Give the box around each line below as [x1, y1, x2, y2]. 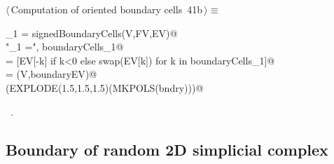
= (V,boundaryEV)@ [6, 67, 97, 81]
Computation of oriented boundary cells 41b [11, 2, 202, 16]
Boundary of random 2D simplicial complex [6, 138, 328, 160]
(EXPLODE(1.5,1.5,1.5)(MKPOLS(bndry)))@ [6, 80, 204, 95]
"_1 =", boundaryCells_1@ [6, 39, 124, 54]
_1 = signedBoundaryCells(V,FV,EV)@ [6, 25, 178, 40]
